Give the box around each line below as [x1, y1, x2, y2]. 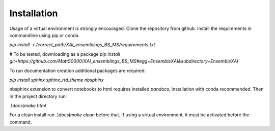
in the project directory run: [9, 93, 67, 99]
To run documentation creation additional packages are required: [9, 68, 146, 74]
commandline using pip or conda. [9, 32, 80, 38]
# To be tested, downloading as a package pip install [9, 51, 121, 57]
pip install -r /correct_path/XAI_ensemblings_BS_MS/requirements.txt [9, 42, 155, 48]
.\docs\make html [9, 103, 46, 109]
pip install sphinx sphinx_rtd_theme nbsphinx [9, 77, 104, 83]
